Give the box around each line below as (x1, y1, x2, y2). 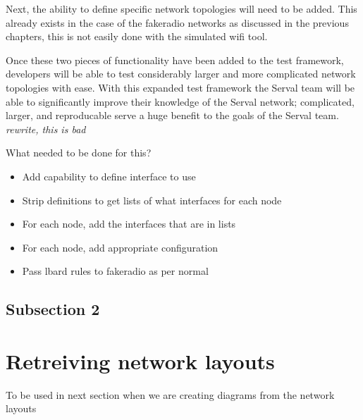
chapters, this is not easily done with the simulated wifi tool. (6, 29, 268, 44)
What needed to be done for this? (6, 145, 152, 160)
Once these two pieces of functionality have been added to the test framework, (6, 52, 344, 67)
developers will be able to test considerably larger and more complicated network (6, 66, 356, 81)
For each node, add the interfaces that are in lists (22, 216, 236, 231)
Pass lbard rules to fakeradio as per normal (22, 264, 209, 278)
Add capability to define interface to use (22, 168, 196, 183)
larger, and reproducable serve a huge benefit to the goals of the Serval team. (6, 108, 339, 123)
